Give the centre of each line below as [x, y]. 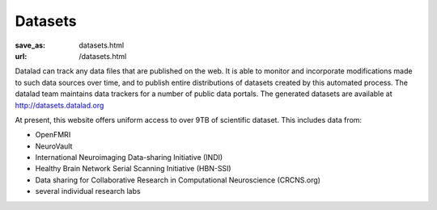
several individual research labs [88, 191]
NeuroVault [54, 146]
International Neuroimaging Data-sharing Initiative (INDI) [129, 157]
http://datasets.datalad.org [59, 105]
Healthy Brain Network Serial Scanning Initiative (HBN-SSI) [133, 169]
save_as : [30, 45]
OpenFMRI [53, 135]
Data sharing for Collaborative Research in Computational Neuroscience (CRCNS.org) [178, 180]
